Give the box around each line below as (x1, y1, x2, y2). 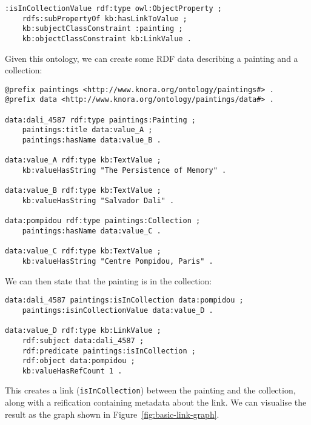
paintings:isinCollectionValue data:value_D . (22, 306, 213, 315)
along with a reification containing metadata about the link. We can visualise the (5, 396, 307, 409)
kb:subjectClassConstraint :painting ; (22, 24, 183, 33)
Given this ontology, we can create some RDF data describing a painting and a (5, 52, 298, 64)
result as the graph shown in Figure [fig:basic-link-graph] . (5, 407, 219, 420)
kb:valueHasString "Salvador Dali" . (22, 196, 175, 206)
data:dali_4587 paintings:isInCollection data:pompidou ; (5, 296, 244, 305)
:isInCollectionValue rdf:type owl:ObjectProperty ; (5, 4, 222, 13)
